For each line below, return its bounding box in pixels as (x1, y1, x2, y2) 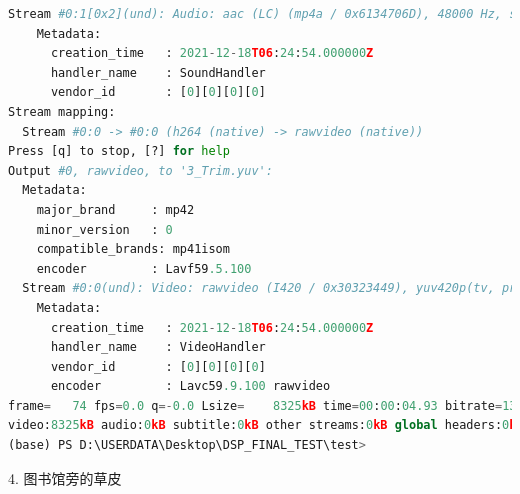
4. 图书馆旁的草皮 (8, 467, 122, 488)
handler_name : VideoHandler (50, 340, 266, 355)
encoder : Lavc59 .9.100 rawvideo (50, 379, 331, 394)
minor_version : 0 (36, 222, 173, 237)
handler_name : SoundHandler (50, 65, 266, 80)
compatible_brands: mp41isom (36, 242, 230, 257)
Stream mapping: (8, 104, 116, 119)
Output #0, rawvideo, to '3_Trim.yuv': (8, 163, 273, 178)
